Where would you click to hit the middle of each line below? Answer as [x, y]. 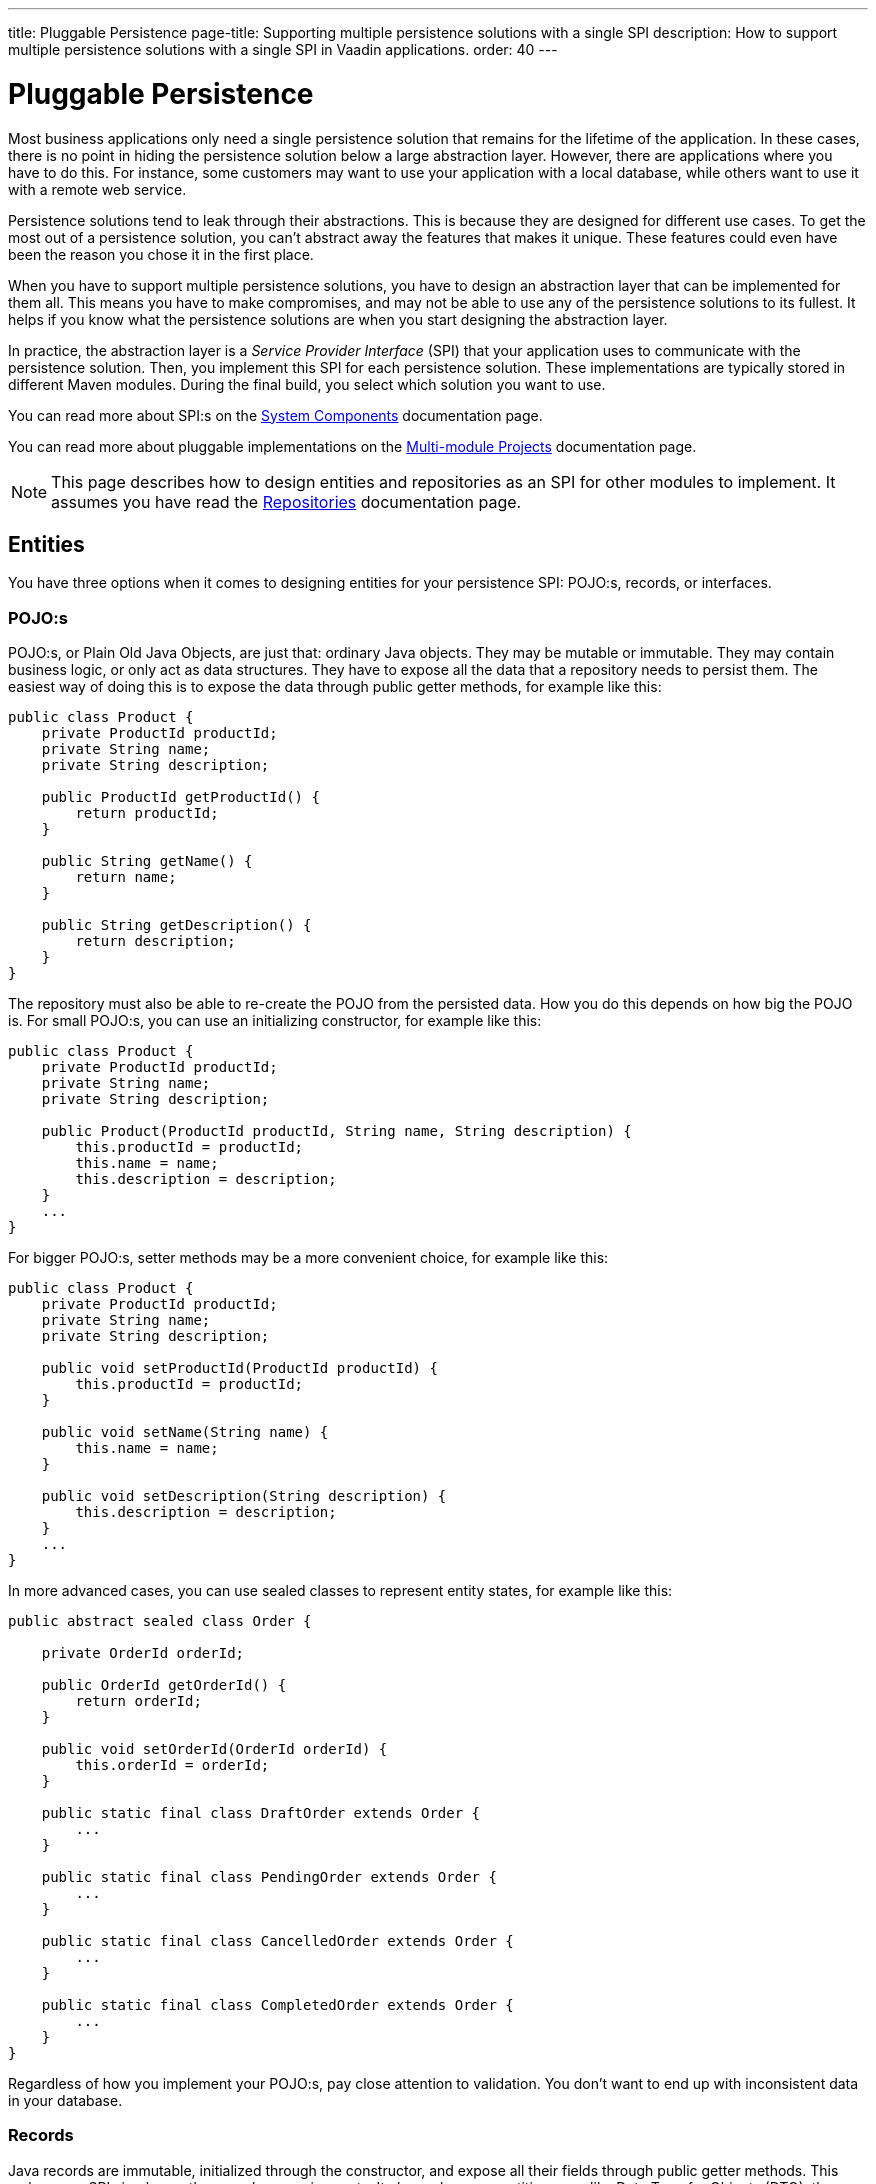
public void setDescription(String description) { [244, 1496]
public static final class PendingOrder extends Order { [269, 1877]
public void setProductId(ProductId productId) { [239, 1368]
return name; [126, 877]
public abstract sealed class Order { [160, 1621]
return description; [155, 941]
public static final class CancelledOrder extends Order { [277, 1941]
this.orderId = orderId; [172, 1765]
